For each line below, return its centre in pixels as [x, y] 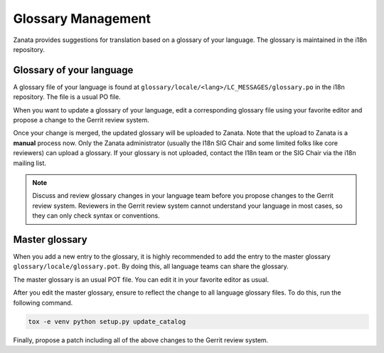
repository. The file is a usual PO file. [67, 97]
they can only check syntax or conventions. [96, 216]
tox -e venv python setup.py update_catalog [107, 321]
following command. [43, 302]
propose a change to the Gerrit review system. [81, 120]
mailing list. [30, 163]
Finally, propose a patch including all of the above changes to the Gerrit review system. [141, 340]
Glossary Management [82, 19]
